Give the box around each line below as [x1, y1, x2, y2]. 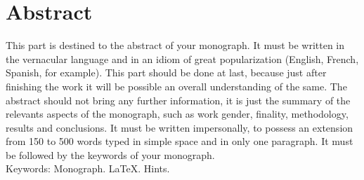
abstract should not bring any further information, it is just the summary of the [6, 92, 351, 107]
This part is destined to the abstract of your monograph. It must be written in [6, 38, 345, 53]
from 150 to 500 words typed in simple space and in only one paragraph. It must [6, 134, 353, 148]
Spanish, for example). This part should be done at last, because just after [6, 65, 327, 80]
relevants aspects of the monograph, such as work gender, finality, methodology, [6, 106, 349, 121]
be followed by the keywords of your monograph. [6, 147, 215, 162]
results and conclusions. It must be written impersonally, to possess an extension [6, 120, 353, 134]
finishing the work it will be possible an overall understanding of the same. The [6, 78, 347, 93]
